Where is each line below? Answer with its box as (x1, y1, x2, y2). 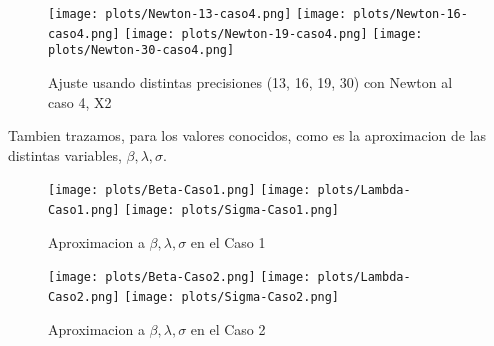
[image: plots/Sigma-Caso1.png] (124, 203, 340, 217)
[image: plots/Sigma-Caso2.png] (124, 289, 340, 304)
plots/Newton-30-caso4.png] (48, 43, 235, 58)
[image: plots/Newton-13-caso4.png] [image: (48, 7, 347, 21)
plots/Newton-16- (353, 7, 468, 21)
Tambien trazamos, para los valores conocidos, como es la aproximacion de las (8, 125, 487, 146)
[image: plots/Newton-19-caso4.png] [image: (124, 26, 423, 41)
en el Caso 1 (190, 231, 266, 252)
